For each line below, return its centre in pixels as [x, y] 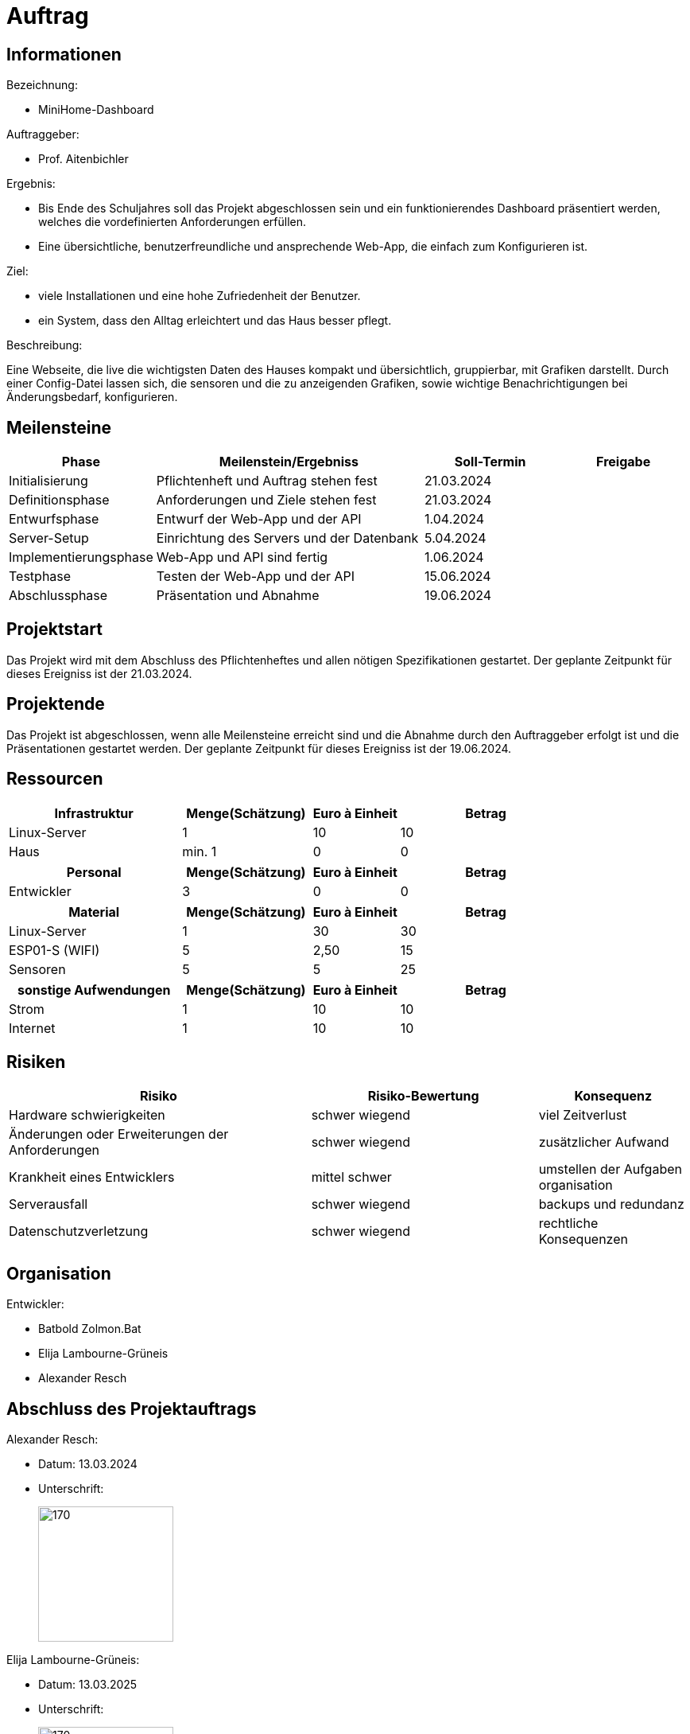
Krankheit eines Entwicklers [92, 1177]
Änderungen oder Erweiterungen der [119, 1134]
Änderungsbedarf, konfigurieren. [92, 397]
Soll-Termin [490, 462]
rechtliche [568, 1224]
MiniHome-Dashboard [96, 110]
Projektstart [54, 629]
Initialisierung [48, 481]
